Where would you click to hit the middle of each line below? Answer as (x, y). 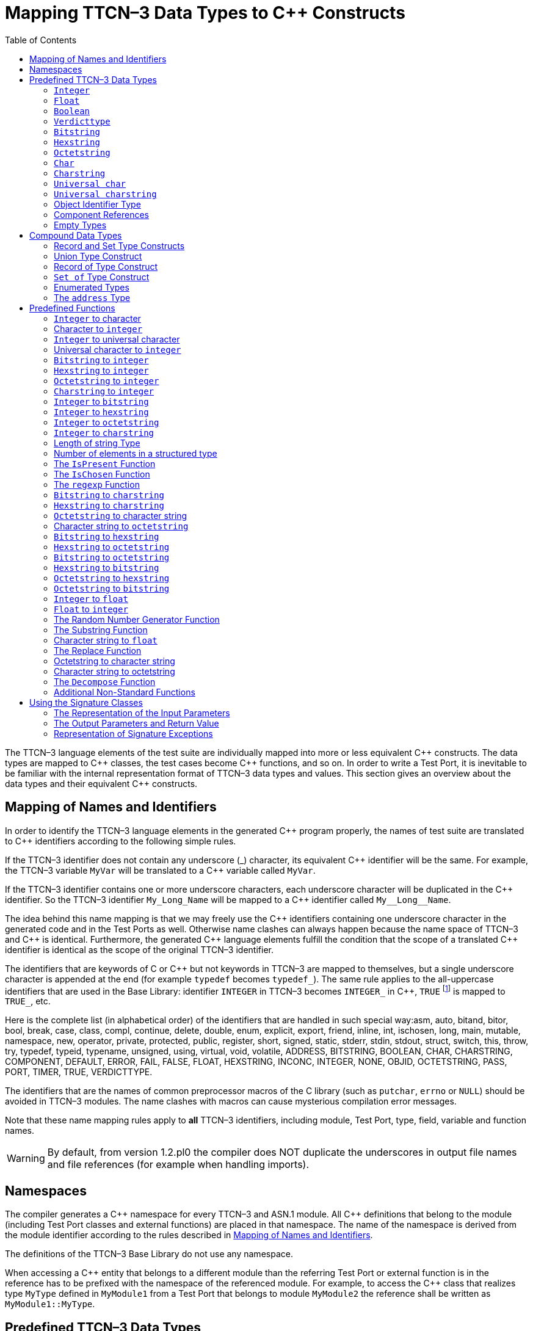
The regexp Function (97, 484)
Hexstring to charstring (109, 505)
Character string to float (106, 640)
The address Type (92, 297)
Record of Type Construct (106, 266)
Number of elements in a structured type (136, 453)
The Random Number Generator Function (137, 619)
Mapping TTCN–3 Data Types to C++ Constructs (205, 13)
